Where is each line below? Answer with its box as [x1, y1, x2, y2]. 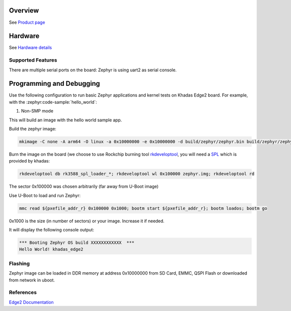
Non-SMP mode [21, 108, 53, 114]
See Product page [9, 19, 46, 25]
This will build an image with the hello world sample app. [9, 117, 122, 123]
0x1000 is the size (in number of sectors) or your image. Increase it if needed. [9, 218, 165, 224]
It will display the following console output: [9, 227, 95, 233]
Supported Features [9, 57, 58, 64]
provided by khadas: [9, 158, 50, 164]
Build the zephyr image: [9, 126, 57, 132]
